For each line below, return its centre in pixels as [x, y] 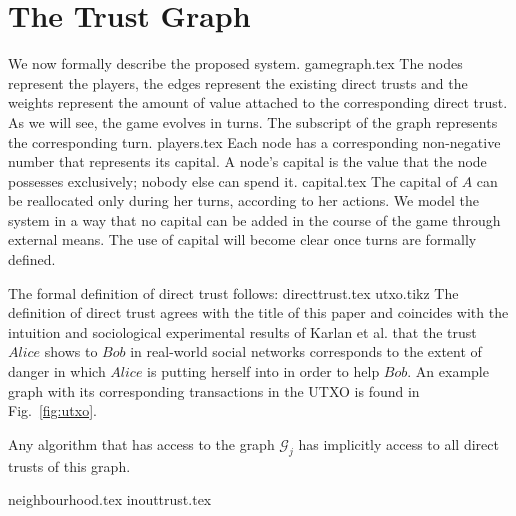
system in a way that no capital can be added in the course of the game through [254, 219]
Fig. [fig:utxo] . [52, 410]
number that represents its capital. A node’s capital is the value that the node [247, 161]
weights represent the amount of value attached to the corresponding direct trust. [258, 102]
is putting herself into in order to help [263, 371]
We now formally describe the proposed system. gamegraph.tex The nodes [235, 63]
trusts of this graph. [69, 465]
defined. [32, 259]
